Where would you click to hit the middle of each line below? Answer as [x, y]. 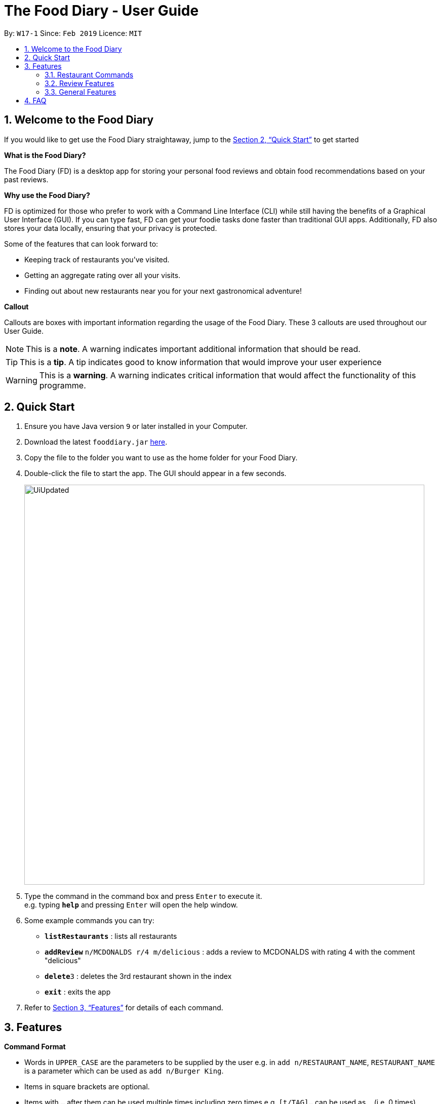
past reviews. [26, 179]
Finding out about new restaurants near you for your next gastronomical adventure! [163, 291]
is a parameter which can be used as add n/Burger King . [124, 1071]
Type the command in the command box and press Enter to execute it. [143, 896]
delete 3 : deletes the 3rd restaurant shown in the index [138, 976]
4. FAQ [35, 100]
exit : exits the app [78, 992]
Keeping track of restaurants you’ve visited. [97, 259]
